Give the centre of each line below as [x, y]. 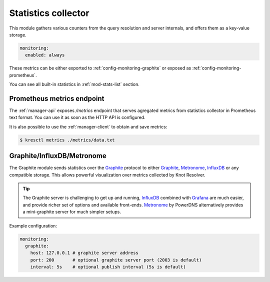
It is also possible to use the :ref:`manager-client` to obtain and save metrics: [88, 126]
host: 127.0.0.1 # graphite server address [84, 253]
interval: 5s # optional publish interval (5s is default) [108, 267]
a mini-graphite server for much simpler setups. [72, 212]
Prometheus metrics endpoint [57, 98]
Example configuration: [33, 225]
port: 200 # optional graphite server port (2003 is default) [116, 260]
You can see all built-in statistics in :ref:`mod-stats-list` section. [74, 84]
